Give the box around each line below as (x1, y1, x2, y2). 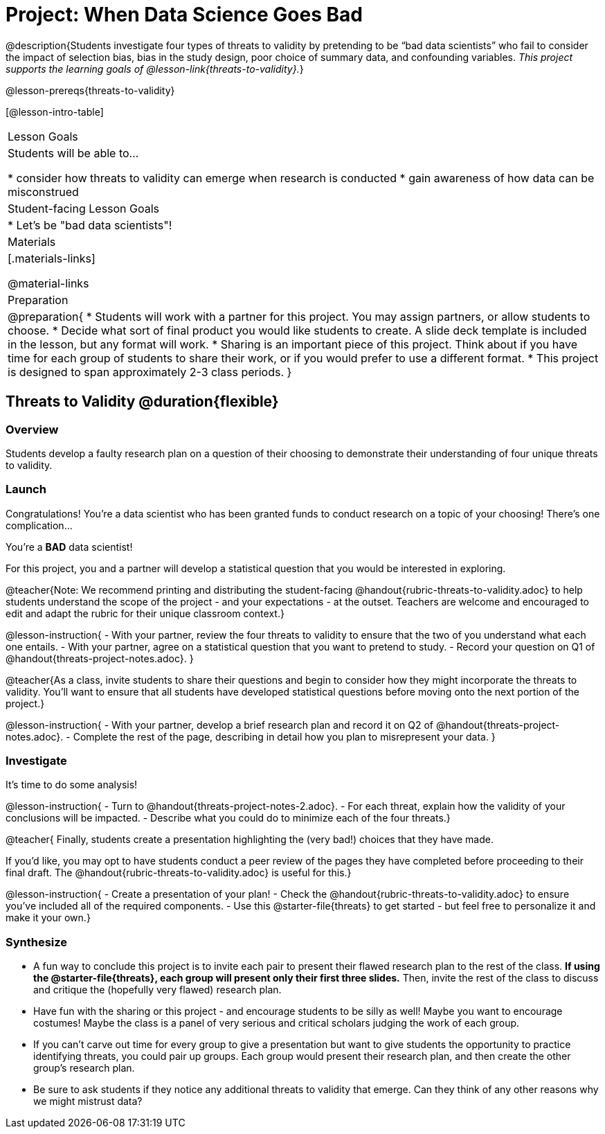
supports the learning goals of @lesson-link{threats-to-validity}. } (6, 62, 304, 75)
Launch (6, 482, 46, 497)
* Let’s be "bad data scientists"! (8, 218, 172, 232)
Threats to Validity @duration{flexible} (6, 393, 279, 411)
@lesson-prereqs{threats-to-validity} (6, 84, 175, 96)
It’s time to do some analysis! (6, 779, 138, 791)
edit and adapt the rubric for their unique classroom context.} (6, 607, 285, 619)
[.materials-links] (8, 251, 96, 265)
